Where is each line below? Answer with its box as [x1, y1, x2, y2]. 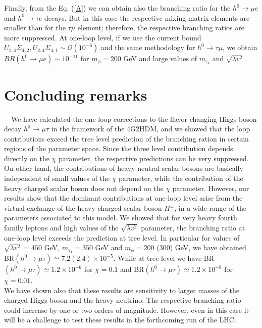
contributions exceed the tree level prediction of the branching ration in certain [4, 133, 249, 144]
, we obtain [223, 42, 257, 53]
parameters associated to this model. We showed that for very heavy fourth [4, 212, 237, 223]
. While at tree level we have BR [113, 253, 215, 263]
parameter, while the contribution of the [119, 173, 243, 183]
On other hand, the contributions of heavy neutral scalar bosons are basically [4, 163, 243, 173]
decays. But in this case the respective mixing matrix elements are [44, 12, 250, 23]
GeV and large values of [123, 53, 197, 64]
